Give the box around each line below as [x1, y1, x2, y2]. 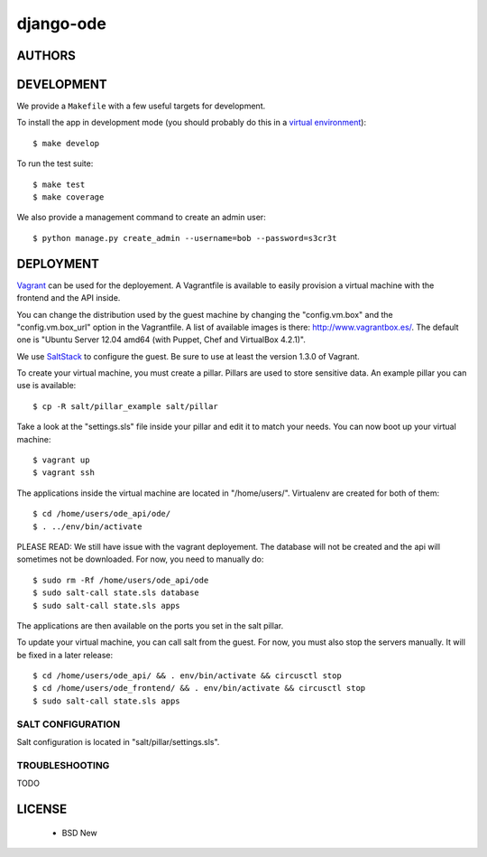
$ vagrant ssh [32, 468, 95, 478]
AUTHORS [16, 48, 77, 63]
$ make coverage [32, 192, 105, 202]
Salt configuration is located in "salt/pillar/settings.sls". [16, 737, 220, 748]
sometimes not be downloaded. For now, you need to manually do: [16, 554, 264, 564]
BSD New [61, 827, 98, 838]
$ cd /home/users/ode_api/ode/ [32, 508, 171, 519]
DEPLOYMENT [16, 256, 99, 271]
